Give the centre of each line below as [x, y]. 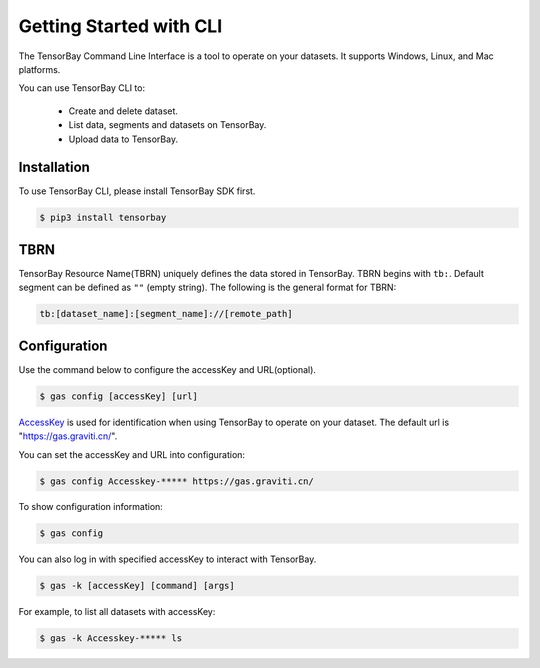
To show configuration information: [91, 507]
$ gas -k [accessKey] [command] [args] [137, 586]
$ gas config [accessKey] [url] [119, 396]
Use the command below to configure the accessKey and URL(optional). [167, 369]
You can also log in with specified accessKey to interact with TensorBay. [167, 559]
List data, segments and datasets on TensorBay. [167, 125]
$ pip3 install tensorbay [103, 218]
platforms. [39, 69]
